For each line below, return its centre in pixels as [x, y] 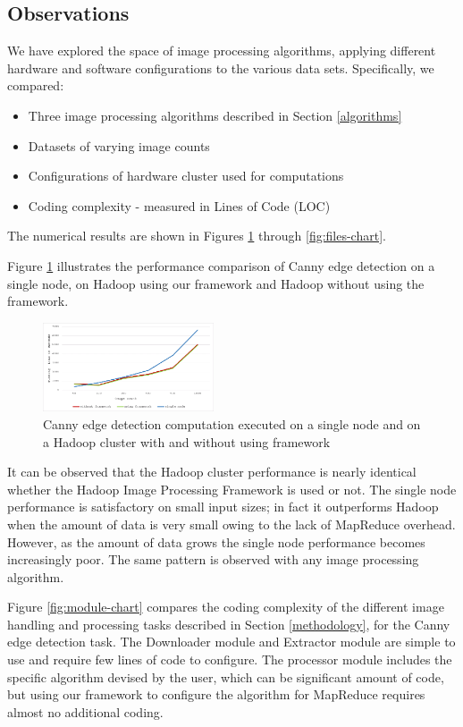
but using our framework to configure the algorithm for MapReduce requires [216, 694]
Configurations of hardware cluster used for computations [186, 176]
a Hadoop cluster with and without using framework [187, 441]
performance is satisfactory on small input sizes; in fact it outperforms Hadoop [223, 507]
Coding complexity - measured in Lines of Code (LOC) [179, 205]
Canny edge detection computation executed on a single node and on [232, 423]
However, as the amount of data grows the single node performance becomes [216, 541]
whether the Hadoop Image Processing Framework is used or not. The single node [232, 489]
